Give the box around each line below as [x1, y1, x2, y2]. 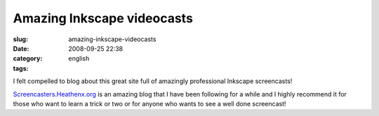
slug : [13, 35, 28, 43]
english [68, 55, 90, 63]
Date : [13, 44, 29, 52]
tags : [13, 64, 29, 73]
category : [13, 55, 43, 63]
